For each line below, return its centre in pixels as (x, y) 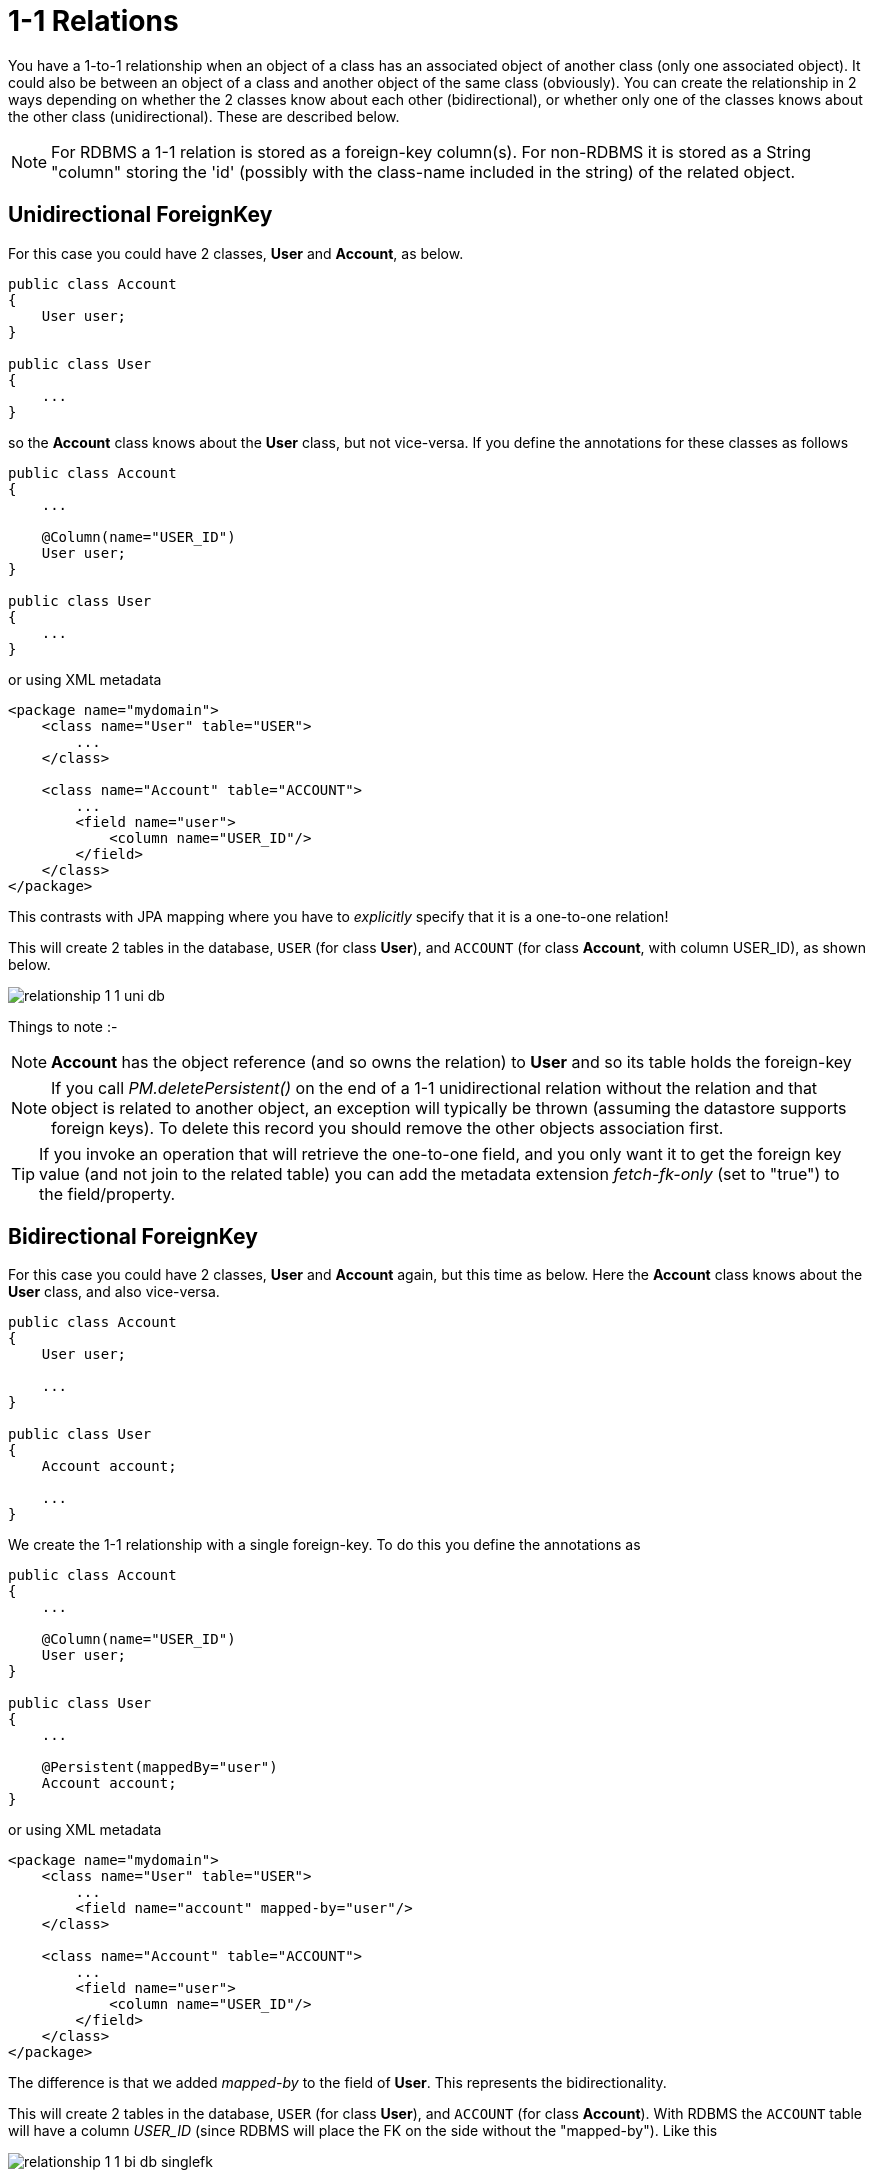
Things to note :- (63, 1026)
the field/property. (107, 1193)
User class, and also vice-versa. (114, 1292)
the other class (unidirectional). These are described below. (204, 116)
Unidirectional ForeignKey (140, 215)
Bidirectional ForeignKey (133, 1237)
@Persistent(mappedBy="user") (159, 1767)
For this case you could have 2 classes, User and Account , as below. (236, 253)
